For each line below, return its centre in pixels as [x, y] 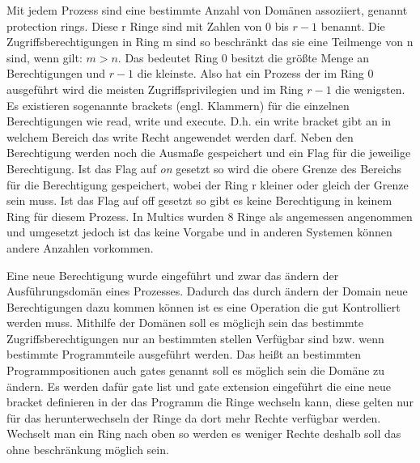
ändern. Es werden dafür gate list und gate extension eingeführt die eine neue [199, 386]
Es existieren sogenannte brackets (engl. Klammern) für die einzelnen [178, 105]
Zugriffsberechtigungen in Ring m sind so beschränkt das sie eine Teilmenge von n [210, 42]
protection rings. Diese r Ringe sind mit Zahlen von [134, 25]
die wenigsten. [370, 89]
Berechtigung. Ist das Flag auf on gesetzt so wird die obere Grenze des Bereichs [204, 168]
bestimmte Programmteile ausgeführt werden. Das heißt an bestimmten [184, 354]
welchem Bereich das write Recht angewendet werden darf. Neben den [180, 136]
